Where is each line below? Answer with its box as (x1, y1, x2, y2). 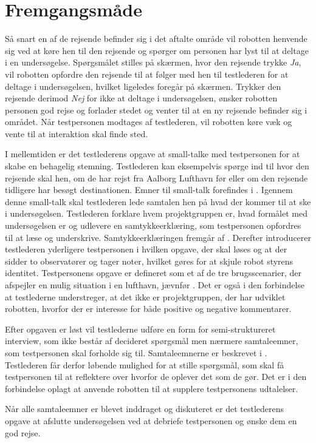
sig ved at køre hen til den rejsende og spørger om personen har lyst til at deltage (5, 44, 309, 56)
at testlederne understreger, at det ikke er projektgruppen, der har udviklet (5, 290, 286, 303)
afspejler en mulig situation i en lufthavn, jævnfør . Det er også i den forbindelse (5, 279, 305, 291)
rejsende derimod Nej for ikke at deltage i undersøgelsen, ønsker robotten (5, 92, 278, 104)
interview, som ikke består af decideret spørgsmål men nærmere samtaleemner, (5, 334, 298, 347)
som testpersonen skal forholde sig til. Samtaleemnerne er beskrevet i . (5, 346, 267, 359)
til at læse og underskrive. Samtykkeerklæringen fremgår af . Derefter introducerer (5, 231, 312, 243)
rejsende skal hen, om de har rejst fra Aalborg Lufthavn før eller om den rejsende (5, 171, 308, 184)
